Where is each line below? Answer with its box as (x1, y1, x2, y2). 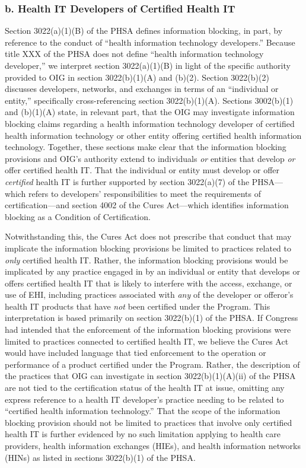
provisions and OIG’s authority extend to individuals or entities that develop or (5, 152, 295, 164)
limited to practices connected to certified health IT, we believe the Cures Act (5, 335, 289, 347)
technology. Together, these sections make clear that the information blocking (5, 141, 286, 153)
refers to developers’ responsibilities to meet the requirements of (28, 187, 261, 199)
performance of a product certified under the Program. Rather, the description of (5, 358, 300, 370)
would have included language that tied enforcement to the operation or (5, 346, 266, 359)
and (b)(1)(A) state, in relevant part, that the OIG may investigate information (5, 106, 295, 118)
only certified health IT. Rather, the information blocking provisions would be (5, 253, 288, 266)
